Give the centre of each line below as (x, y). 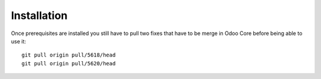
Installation (39, 15)
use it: (18, 41)
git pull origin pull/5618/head (69, 55)
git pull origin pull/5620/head (69, 63)
